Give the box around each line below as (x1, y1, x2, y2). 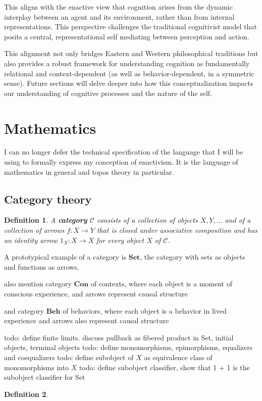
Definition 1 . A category (4, 215, 87, 225)
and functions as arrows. (4, 261, 79, 272)
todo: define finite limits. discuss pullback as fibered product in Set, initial (4, 332, 234, 342)
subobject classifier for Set (4, 372, 85, 382)
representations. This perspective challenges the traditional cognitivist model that (4, 21, 257, 32)
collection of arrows (4, 225, 65, 235)
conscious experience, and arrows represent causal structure (4, 288, 188, 299)
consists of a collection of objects (96, 215, 198, 225)
